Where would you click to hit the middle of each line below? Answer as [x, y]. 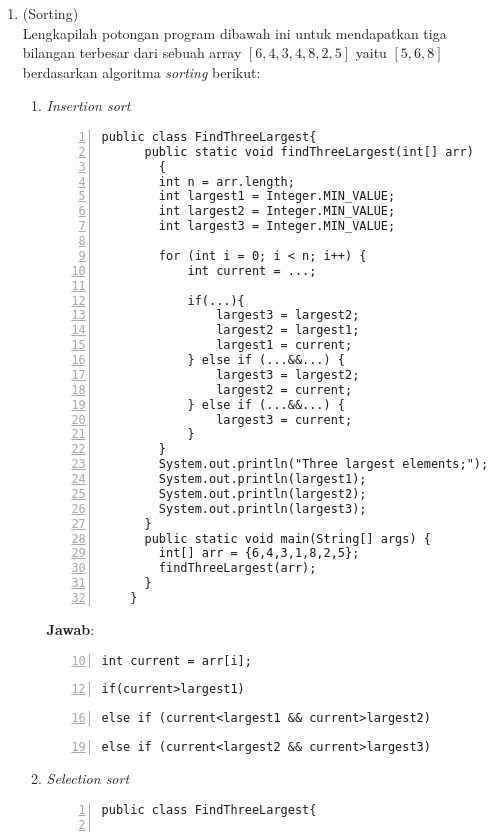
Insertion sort [88, 105]
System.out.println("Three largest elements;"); [323, 464]
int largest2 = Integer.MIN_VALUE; [277, 211]
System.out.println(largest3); [262, 508]
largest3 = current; [284, 419]
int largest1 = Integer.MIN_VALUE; [277, 196]
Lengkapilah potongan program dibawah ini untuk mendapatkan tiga [234, 32]
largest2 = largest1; [288, 330]
